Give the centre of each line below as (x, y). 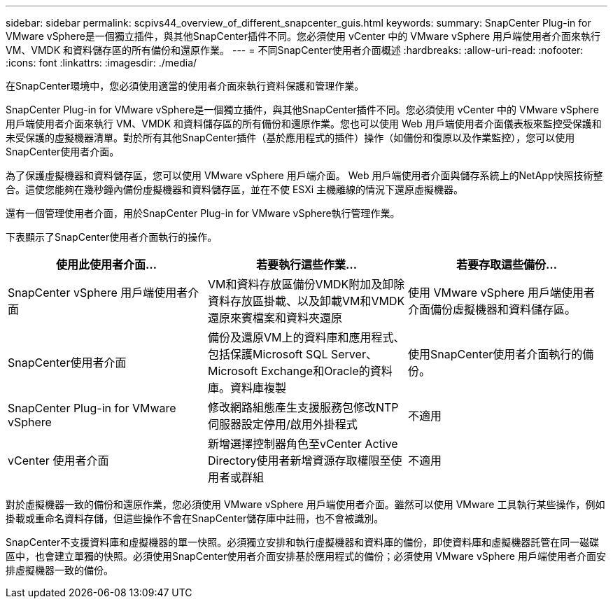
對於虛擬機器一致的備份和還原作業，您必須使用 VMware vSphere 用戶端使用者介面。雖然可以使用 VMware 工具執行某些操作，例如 (305, 504)
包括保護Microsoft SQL (268, 354)
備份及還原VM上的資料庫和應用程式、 (306, 337)
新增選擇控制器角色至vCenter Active (303, 444)
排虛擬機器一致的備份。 (59, 570)
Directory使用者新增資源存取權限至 (299, 461)
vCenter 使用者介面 (58, 461)
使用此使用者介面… (106, 265)
